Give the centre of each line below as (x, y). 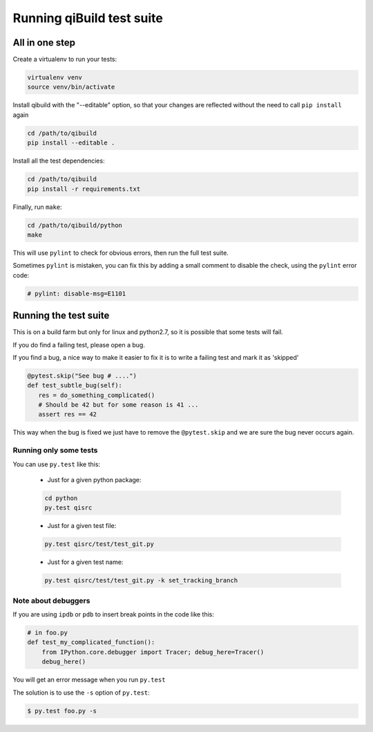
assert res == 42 (67, 414)
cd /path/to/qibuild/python (75, 225)
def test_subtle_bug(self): (75, 385)
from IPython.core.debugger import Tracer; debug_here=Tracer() (153, 652)
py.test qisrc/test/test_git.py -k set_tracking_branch (141, 580)
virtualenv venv (55, 77)
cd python (61, 498)
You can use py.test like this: (56, 464)
